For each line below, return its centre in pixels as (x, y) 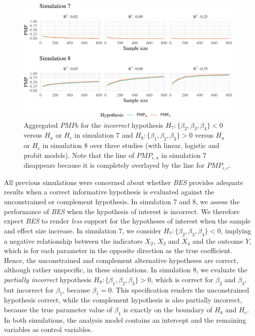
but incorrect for (29, 289)
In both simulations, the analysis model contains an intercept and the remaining (125, 319)
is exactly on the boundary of (168, 310)
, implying (236, 230)
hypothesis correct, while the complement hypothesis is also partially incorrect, (123, 300)
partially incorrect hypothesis (48, 279)
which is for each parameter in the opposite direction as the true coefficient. (118, 250)
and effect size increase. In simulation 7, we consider (83, 230)
